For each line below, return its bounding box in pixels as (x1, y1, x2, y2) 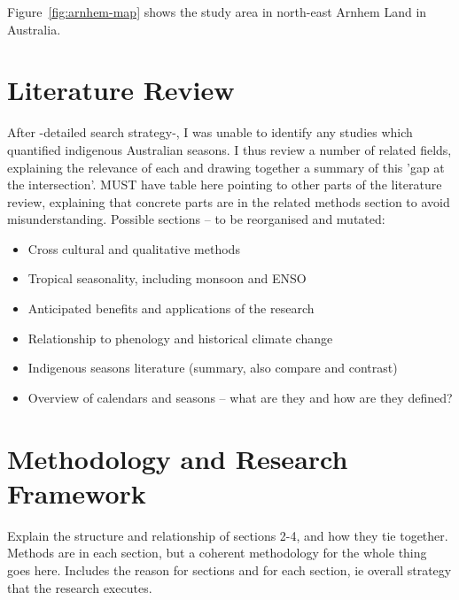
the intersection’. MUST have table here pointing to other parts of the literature (7, 175, 442, 194)
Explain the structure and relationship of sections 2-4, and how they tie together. (7, 526, 448, 544)
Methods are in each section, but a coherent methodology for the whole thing (7, 543, 427, 562)
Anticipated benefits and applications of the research (27, 299, 315, 318)
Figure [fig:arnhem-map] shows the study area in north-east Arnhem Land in (7, 3, 427, 20)
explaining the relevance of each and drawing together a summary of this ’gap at (7, 158, 445, 176)
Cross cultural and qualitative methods (27, 239, 240, 258)
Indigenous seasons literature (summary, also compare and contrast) (27, 358, 398, 377)
